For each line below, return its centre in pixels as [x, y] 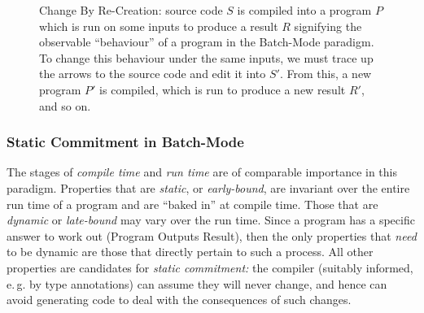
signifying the [328, 26]
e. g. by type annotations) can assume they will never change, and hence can [197, 283]
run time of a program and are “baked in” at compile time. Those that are [192, 204]
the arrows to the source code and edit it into [153, 74]
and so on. [65, 105]
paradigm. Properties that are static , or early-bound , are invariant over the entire [208, 187]
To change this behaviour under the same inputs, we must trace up [206, 57]
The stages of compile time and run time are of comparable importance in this [202, 172]
